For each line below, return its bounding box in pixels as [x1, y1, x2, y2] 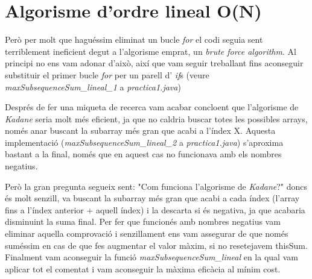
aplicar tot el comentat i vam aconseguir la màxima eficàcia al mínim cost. [5, 262, 281, 275]
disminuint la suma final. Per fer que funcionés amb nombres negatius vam [5, 215, 281, 228]
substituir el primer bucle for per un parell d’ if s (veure [5, 68, 209, 81]
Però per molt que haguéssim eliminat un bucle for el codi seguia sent [5, 33, 263, 46]
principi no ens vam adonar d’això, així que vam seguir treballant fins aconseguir [5, 57, 304, 69]
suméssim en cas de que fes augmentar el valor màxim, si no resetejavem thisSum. [5, 239, 308, 251]
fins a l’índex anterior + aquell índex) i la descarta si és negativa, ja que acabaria [5, 203, 305, 216]
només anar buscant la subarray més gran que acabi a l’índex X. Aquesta [5, 124, 276, 137]
